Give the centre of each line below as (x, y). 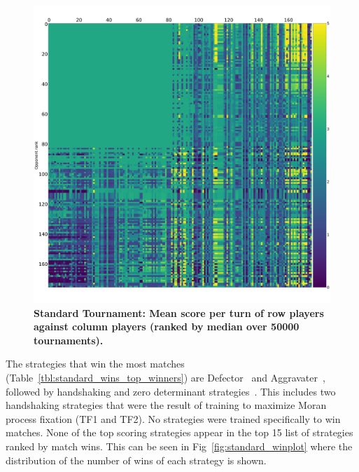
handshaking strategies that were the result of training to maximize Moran (166, 405)
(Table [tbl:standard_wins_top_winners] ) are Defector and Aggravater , (166, 377)
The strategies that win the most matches (95, 364)
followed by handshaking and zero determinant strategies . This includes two (171, 391)
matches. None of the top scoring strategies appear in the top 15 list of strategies (179, 432)
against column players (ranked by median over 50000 (167, 326)
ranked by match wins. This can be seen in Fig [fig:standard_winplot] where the (179, 446)
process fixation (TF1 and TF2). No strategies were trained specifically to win (173, 418)
